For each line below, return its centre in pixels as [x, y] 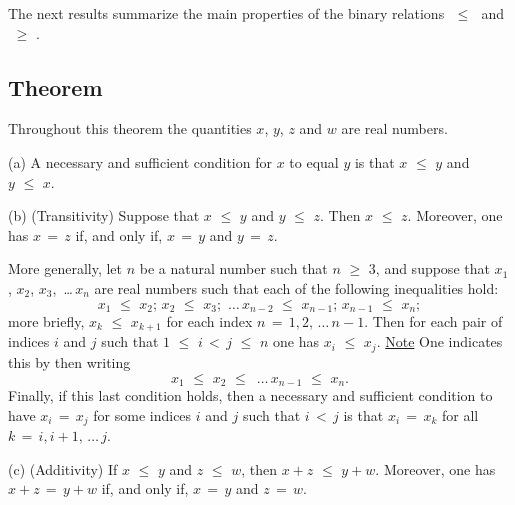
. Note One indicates [439, 341]
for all [460, 414]
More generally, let [65, 268]
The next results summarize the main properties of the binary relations [226, 13]
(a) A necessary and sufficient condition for [140, 161]
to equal [314, 161]
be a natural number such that [233, 268]
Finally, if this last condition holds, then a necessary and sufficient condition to [250, 394]
